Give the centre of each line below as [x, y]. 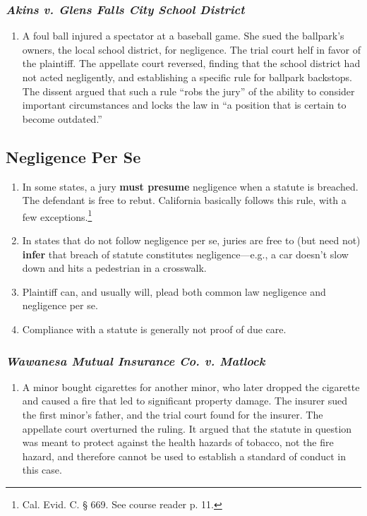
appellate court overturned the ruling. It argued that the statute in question [187, 428]
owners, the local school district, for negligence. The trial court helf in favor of [191, 49]
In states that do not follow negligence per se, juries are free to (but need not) [191, 240]
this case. [42, 470]
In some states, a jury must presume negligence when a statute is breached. [190, 186]
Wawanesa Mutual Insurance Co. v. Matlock [136, 360]
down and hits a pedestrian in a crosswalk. [114, 268]
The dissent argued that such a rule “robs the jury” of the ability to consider [188, 91]
